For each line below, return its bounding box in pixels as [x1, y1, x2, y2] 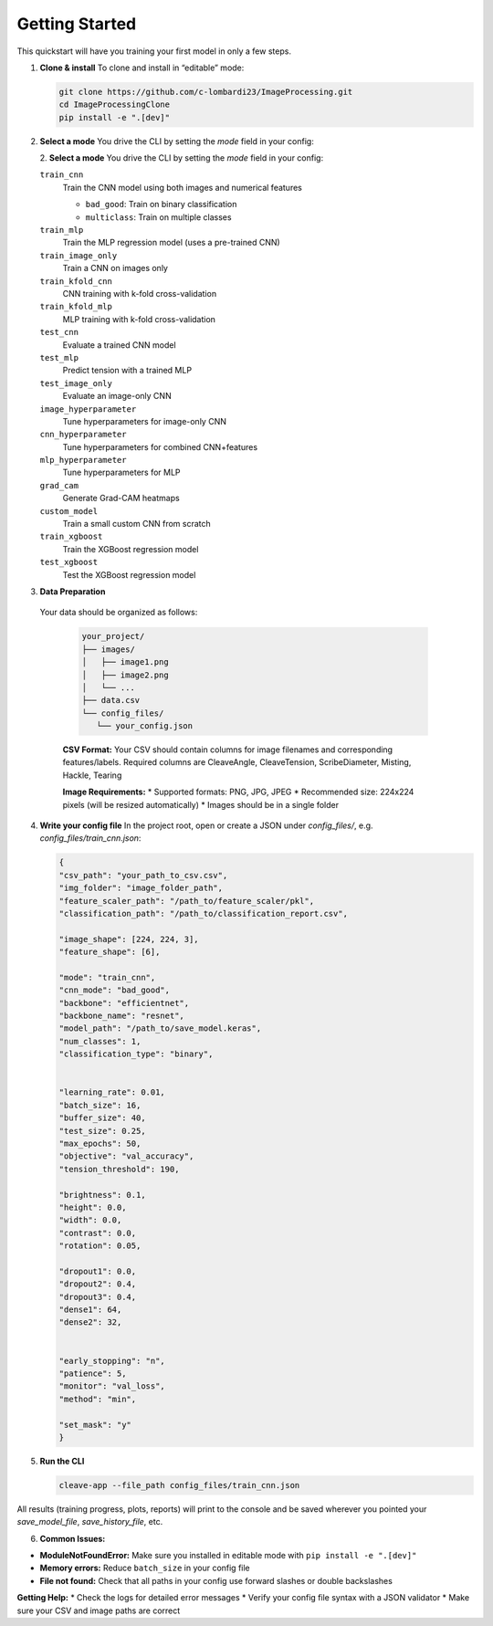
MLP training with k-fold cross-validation [62, 313, 216, 324]
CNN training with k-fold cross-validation [62, 288, 217, 299]
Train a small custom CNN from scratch [62, 519, 212, 530]
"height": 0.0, [58, 1201, 127, 1212]
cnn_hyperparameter [39, 429, 127, 440]
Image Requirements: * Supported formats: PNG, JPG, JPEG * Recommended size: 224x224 [62, 786, 414, 798]
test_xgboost [39, 557, 99, 568]
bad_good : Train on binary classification [85, 199, 237, 210]
